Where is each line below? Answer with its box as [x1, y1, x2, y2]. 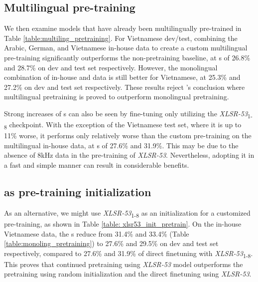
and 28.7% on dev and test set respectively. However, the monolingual [4, 62, 218, 72]
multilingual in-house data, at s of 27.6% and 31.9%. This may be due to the [4, 140, 239, 150]
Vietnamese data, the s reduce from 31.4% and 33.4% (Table [4, 228, 189, 239]
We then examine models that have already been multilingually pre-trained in [4, 23, 242, 33]
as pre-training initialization [4, 184, 151, 199]
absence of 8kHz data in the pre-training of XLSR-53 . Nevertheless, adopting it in [4, 150, 255, 160]
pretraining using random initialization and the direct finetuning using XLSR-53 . [4, 269, 252, 279]
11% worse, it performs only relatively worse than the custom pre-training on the [4, 130, 252, 141]
